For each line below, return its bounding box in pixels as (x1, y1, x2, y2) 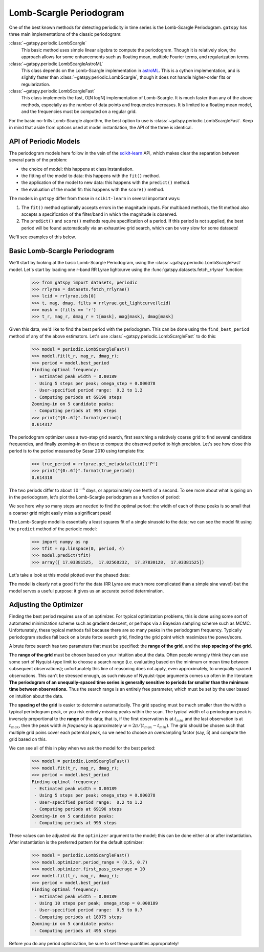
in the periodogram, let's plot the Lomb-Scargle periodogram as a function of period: (9, 494, 180, 500)
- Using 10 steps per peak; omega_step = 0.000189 (34, 901, 158, 906)
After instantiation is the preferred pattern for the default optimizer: (9, 839, 144, 845)
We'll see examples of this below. (9, 234, 76, 240)
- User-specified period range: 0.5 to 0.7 (34, 907, 143, 913)
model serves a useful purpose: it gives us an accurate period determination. (9, 588, 164, 594)
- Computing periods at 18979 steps (34, 914, 122, 920)
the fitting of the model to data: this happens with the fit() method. (21, 173, 160, 179)
